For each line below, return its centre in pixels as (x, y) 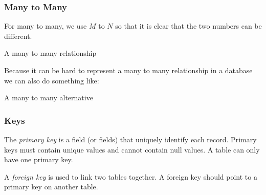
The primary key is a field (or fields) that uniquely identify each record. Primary (130, 139)
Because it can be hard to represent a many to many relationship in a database (128, 70)
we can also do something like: (52, 80)
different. (18, 36)
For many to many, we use (46, 26)
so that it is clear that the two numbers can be (189, 26)
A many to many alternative (49, 97)
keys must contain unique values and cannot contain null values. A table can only (132, 149)
